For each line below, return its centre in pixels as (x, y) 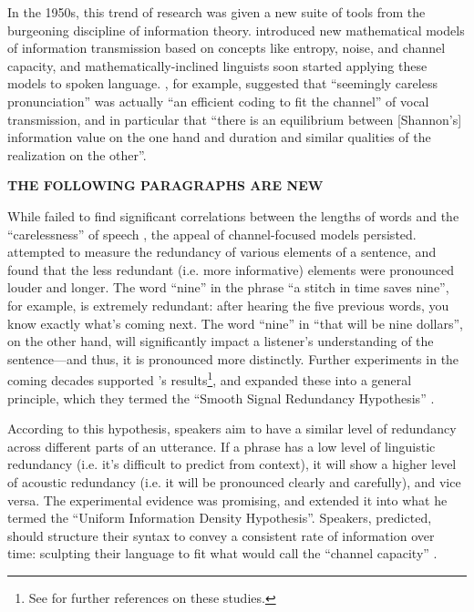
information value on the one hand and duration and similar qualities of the (219, 137)
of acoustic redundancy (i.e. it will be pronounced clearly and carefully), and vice (234, 481)
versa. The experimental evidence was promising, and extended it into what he (227, 500)
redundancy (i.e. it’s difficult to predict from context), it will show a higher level (232, 464)
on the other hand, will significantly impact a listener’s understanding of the (221, 341)
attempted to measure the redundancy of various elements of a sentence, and (222, 252)
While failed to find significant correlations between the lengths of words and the (233, 215)
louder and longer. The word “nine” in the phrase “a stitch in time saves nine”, (228, 287)
